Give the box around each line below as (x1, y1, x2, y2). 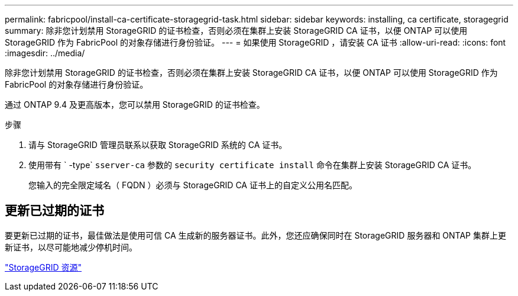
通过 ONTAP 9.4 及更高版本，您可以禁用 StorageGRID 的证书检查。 (5, 99, 265, 110)
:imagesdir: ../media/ (5, 48, 85, 58)
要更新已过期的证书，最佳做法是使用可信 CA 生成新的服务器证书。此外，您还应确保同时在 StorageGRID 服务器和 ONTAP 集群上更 (5, 230, 506, 240)
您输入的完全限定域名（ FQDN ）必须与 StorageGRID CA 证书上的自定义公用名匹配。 (28, 180, 357, 190)
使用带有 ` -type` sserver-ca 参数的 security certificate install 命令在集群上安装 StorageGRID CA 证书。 (28, 160, 477, 170)
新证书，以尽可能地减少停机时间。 (5, 242, 137, 252)
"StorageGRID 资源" (5, 262, 82, 272)
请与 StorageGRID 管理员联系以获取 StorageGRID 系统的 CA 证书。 (28, 140, 287, 150)
